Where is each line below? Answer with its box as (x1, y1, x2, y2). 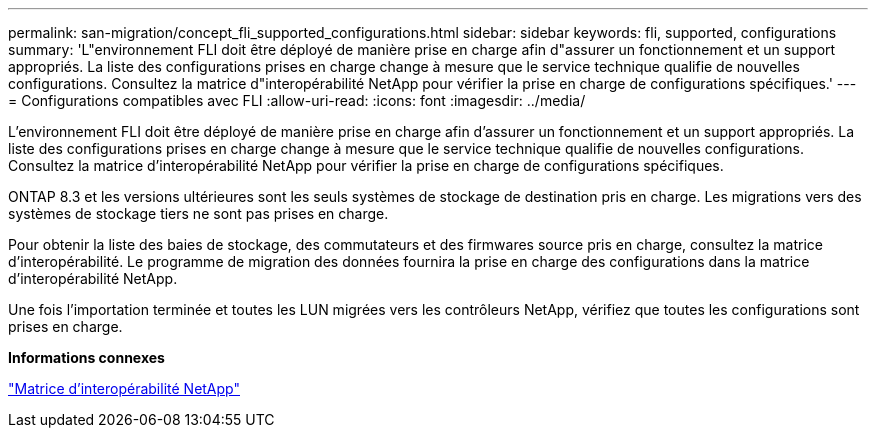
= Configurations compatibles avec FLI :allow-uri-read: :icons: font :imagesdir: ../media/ (8, 92, 586, 109)
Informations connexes (8, 349, 165, 366)
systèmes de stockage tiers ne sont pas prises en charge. (8, 205, 389, 222)
